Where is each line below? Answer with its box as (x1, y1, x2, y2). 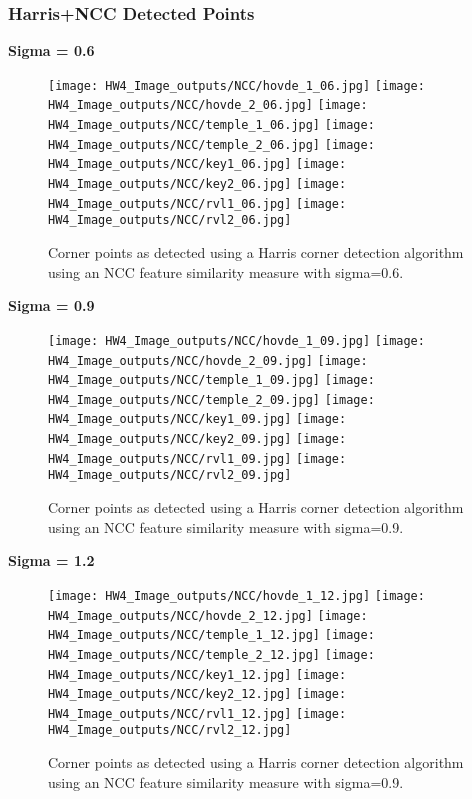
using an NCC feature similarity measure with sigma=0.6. (48, 261, 404, 282)
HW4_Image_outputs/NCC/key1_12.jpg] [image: (48, 667, 347, 682)
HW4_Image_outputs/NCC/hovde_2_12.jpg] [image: (48, 608, 368, 623)
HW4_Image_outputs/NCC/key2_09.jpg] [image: (48, 432, 347, 447)
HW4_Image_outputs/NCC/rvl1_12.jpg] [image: (48, 706, 347, 721)
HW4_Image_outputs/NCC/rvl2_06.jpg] (48, 213, 292, 228)
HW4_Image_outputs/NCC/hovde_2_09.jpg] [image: (48, 353, 368, 368)
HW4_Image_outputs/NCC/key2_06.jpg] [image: (48, 177, 347, 192)
